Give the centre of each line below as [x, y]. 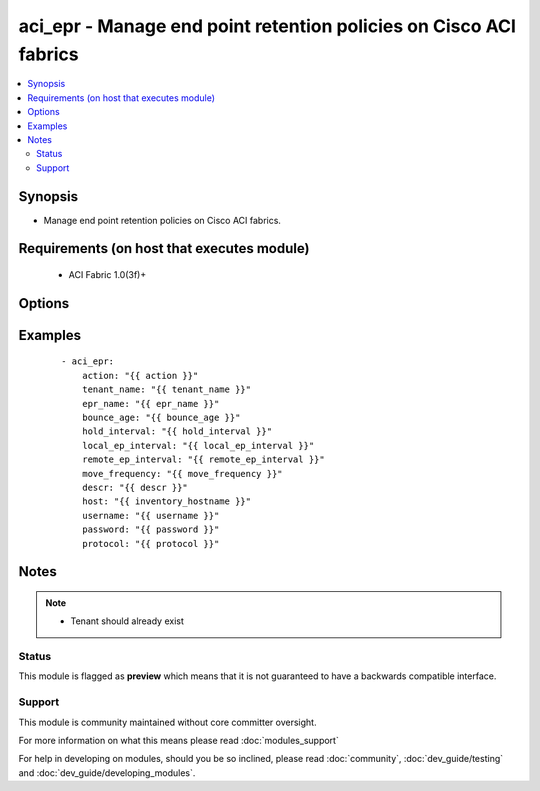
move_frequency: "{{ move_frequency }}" [182, 473]
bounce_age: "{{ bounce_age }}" [161, 417]
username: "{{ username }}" [150, 515]
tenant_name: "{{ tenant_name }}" [166, 389]
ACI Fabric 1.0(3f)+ [107, 274]
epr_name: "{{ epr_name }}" [150, 403]
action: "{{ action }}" [140, 375]
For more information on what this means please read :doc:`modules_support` [178, 740]
